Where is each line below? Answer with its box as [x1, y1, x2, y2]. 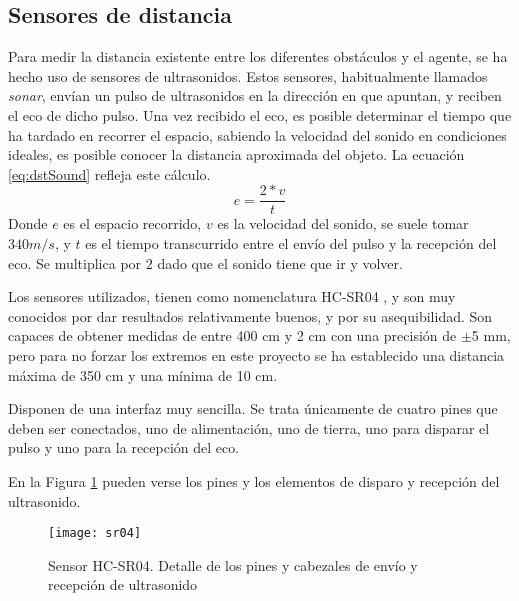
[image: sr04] [48, 526, 142, 541]
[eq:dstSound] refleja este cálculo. [8, 163, 211, 184]
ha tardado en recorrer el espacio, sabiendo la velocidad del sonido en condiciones [8, 124, 507, 145]
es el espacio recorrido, [63, 213, 202, 234]
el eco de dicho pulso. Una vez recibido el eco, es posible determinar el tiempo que [8, 104, 512, 125]
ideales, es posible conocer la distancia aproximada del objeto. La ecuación [8, 144, 465, 165]
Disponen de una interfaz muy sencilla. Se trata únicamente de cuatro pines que [8, 398, 498, 419]
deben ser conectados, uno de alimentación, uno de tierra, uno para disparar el [8, 417, 490, 438]
